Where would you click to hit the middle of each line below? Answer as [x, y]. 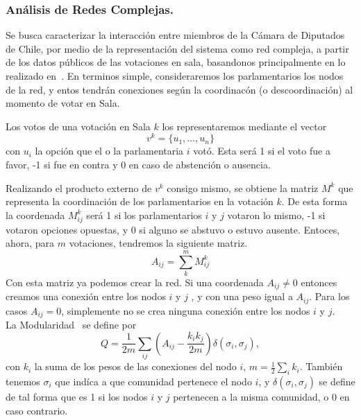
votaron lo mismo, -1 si [276, 215]
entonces [319, 282]
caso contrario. [37, 410]
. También [321, 366]
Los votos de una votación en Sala [78, 126]
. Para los [329, 296]
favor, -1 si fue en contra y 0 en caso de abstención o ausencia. [138, 165]
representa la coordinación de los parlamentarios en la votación [140, 201]
